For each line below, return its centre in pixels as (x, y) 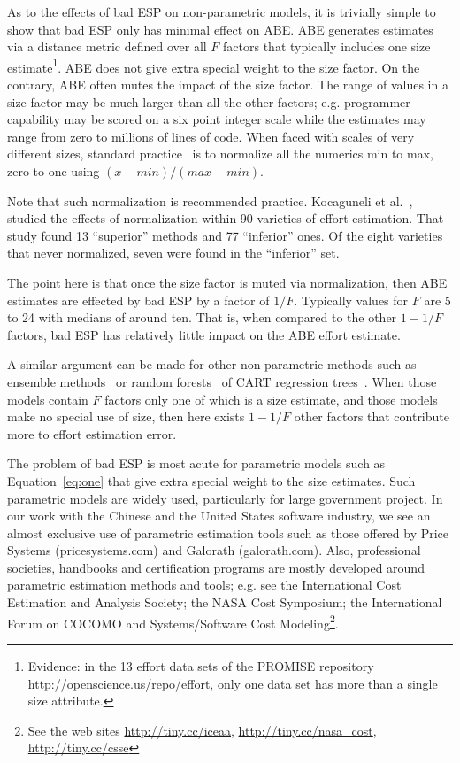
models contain (48, 399)
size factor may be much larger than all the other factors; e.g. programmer (209, 101)
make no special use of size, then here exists (126, 416)
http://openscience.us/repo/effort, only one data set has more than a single (233, 683)
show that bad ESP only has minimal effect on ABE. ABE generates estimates (220, 29)
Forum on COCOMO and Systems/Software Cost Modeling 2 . (173, 621)
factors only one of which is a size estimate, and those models (271, 399)
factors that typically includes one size (327, 46)
